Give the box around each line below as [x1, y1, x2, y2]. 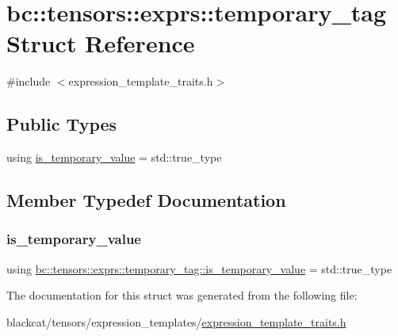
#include [6, 73, 51, 90]
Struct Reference [6, 27, 195, 59]
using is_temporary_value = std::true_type [6, 149, 222, 166]
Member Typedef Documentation [6, 188, 286, 212]
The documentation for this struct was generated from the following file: [6, 287, 358, 304]
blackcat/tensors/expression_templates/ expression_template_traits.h [6, 313, 346, 330]
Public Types [6, 112, 117, 136]
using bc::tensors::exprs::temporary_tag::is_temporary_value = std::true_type [6, 260, 392, 277]
